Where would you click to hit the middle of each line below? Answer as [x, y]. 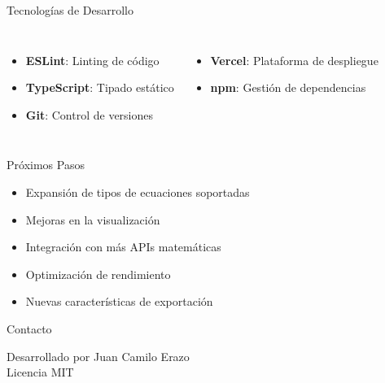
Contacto [29, 328]
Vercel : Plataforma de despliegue [294, 60]
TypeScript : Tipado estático [100, 87]
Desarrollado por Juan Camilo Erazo [98, 356]
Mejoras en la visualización [93, 219]
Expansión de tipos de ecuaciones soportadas [138, 191]
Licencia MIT [40, 372]
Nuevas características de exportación [119, 301]
